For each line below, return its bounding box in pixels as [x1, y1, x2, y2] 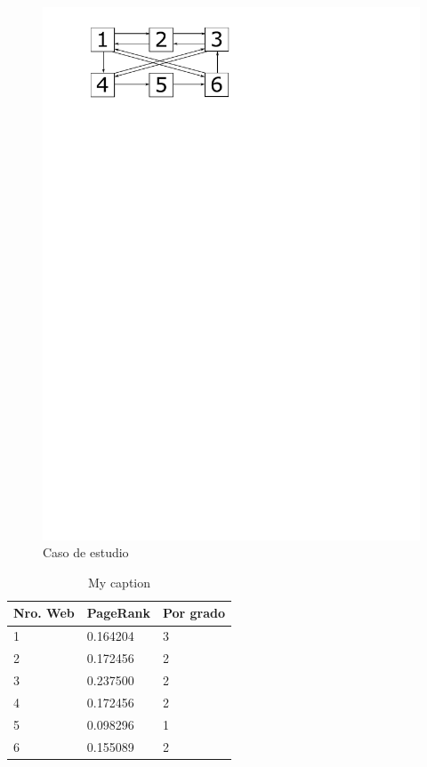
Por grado [162, 603, 226, 622]
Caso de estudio [43, 543, 129, 562]
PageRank [86, 603, 150, 622]
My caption [88, 572, 151, 591]
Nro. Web [13, 603, 75, 622]
